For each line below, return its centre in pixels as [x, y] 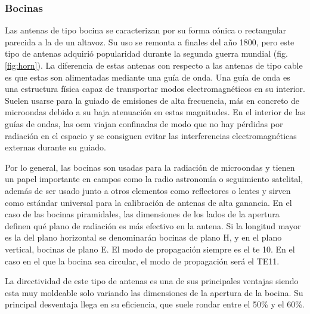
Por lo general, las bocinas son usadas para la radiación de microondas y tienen [150, 167]
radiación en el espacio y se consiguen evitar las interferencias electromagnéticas [151, 135]
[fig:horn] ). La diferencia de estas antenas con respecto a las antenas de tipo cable [154, 65]
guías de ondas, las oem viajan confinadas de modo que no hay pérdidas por [144, 123]
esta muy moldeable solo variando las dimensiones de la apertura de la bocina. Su [154, 292]
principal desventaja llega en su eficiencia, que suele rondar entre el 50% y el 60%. [155, 304]
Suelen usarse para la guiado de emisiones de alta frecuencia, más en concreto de [152, 100]
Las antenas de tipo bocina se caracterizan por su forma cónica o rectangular [146, 30]
